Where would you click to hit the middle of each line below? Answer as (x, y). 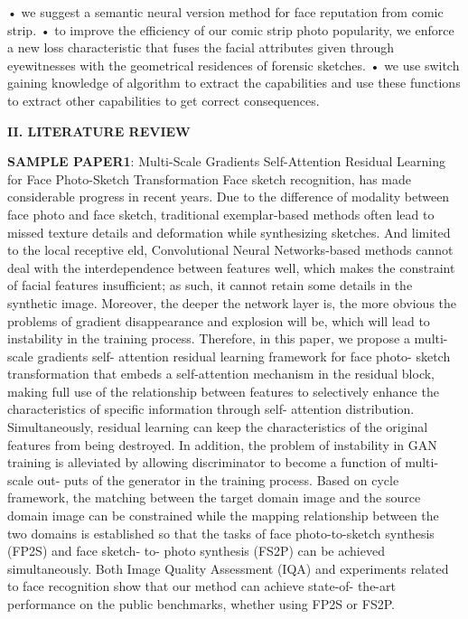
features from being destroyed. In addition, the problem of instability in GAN (222, 444)
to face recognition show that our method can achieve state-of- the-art (201, 586)
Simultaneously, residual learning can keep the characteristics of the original (218, 427)
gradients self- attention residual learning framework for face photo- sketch (244, 356)
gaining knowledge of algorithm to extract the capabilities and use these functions (234, 83)
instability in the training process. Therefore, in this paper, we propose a (209, 338)
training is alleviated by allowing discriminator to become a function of (204, 462)
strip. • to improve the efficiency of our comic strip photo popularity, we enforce (231, 29)
